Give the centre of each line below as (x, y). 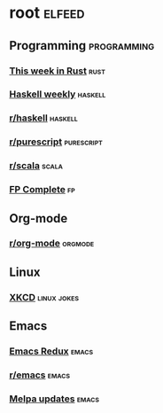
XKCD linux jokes (44, 297)
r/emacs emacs (40, 375)
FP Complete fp (42, 190)
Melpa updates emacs (54, 399)
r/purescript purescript (56, 142)
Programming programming (82, 46)
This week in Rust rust (58, 71)
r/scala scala (36, 166)
